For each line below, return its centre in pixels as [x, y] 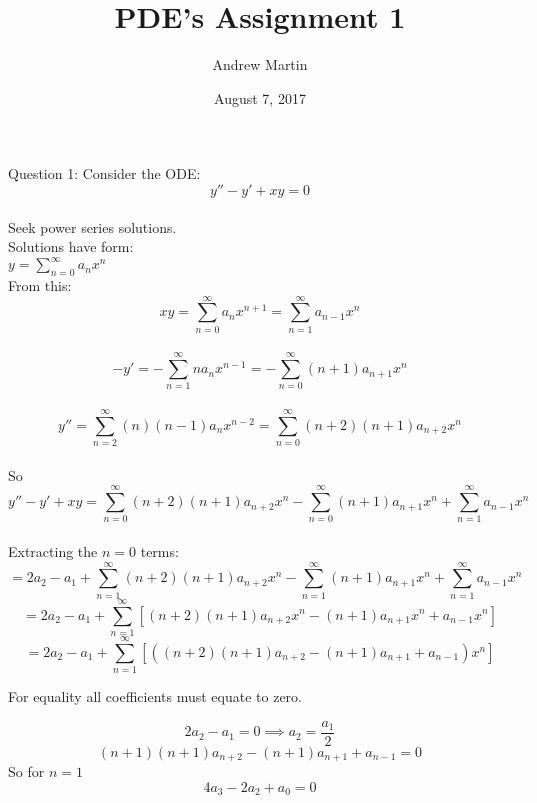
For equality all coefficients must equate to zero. [155, 696]
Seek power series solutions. [92, 226]
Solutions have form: [71, 246]
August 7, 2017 [260, 97]
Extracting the [53, 551]
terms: [159, 551]
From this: [40, 284]
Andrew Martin [260, 64]
